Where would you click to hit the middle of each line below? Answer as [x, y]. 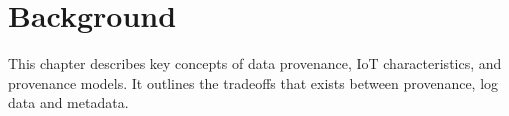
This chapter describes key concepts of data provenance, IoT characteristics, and [255, 63]
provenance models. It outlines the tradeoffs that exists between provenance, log [253, 82]
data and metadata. [68, 102]
